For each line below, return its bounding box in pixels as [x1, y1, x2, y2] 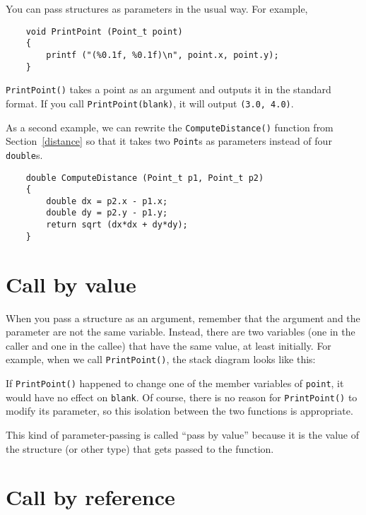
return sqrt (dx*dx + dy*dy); [46, 220, 188, 230]
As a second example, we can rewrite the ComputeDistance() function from [6, 119, 333, 134]
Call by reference [6, 483, 175, 511]
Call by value [6, 269, 136, 298]
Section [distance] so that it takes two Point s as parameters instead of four [6, 134, 332, 148]
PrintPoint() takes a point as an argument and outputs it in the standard [6, 82, 331, 97]
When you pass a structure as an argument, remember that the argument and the [6, 310, 360, 325]
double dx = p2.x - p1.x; [46, 196, 168, 206]
